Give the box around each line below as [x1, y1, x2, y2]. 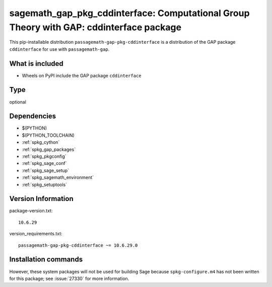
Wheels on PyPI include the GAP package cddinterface [22, 72, 142, 78]
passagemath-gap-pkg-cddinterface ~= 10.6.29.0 [18, 242, 138, 248]
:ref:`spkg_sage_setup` [22, 167, 70, 173]
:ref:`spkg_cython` [22, 139, 60, 145]
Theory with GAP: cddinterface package [9, 22, 181, 33]
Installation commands [9, 255, 83, 264]
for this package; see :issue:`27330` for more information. [9, 275, 129, 281]
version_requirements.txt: [9, 231, 62, 237]
